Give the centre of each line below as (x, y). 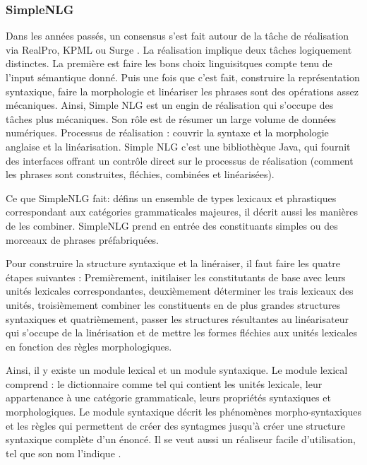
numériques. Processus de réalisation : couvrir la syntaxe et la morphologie (167, 133)
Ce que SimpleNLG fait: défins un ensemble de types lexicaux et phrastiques (171, 198)
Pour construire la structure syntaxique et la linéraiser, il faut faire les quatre (173, 263)
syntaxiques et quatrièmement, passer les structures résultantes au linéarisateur (177, 318)
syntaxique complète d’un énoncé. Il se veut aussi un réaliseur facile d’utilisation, (181, 439)
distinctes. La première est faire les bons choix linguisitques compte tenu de (169, 63)
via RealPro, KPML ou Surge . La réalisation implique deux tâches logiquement (179, 49)
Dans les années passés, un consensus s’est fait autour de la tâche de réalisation (178, 36)
